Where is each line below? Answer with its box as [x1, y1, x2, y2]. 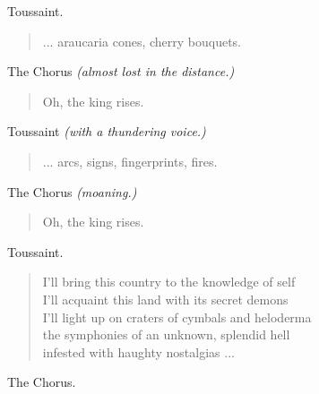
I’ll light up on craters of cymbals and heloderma [42, 307, 312, 326]
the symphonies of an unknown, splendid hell [42, 325, 290, 344]
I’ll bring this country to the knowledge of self [42, 272, 296, 291]
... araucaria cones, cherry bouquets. [42, 31, 242, 50]
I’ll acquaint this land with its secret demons [42, 289, 289, 308]
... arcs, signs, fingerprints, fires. [42, 151, 218, 170]
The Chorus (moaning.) [7, 182, 137, 201]
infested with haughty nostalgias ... [42, 342, 235, 361]
